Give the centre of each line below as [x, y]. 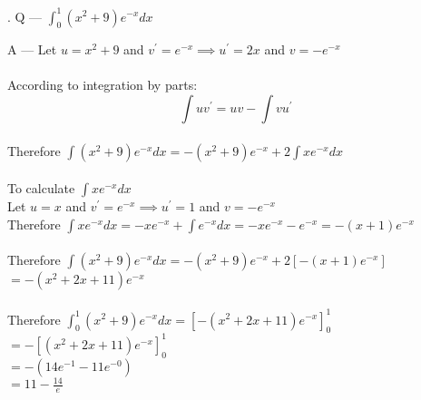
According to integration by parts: [103, 85]
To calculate [41, 188]
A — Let [32, 49]
